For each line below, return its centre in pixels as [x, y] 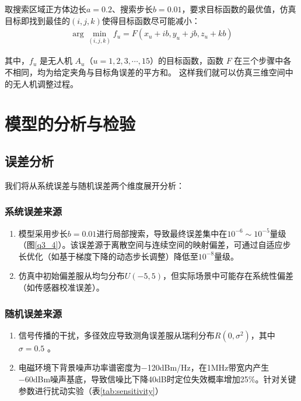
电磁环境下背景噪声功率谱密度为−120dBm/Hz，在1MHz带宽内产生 [144, 367]
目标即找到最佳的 [37, 20]
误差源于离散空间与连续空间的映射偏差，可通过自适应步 [185, 245]
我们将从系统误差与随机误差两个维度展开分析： [94, 185]
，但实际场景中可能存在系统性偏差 [228, 276]
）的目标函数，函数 [186, 61]
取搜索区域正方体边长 [45, 9]
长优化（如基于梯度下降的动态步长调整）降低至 [108, 256]
